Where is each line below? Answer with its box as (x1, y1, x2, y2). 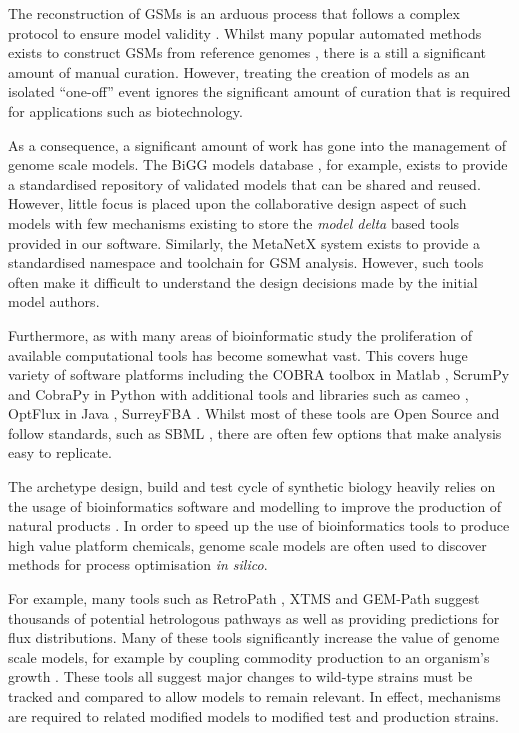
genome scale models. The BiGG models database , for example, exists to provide (8, 154, 508, 175)
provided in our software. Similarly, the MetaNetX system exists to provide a (8, 232, 480, 253)
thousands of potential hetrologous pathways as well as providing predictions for (8, 607, 500, 628)
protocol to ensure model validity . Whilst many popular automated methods (8, 22, 482, 43)
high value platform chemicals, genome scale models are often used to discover (8, 534, 487, 555)
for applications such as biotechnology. (8, 100, 243, 121)
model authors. (8, 291, 100, 312)
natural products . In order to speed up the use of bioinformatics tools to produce (8, 515, 510, 536)
